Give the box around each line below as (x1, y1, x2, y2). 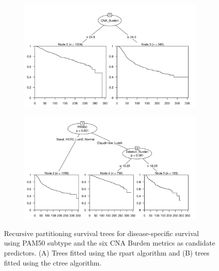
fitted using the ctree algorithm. (4, 257, 102, 268)
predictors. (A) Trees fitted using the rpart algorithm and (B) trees (4, 247, 210, 258)
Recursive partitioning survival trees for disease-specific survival (4, 228, 199, 238)
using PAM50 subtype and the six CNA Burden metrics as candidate (4, 238, 216, 248)
